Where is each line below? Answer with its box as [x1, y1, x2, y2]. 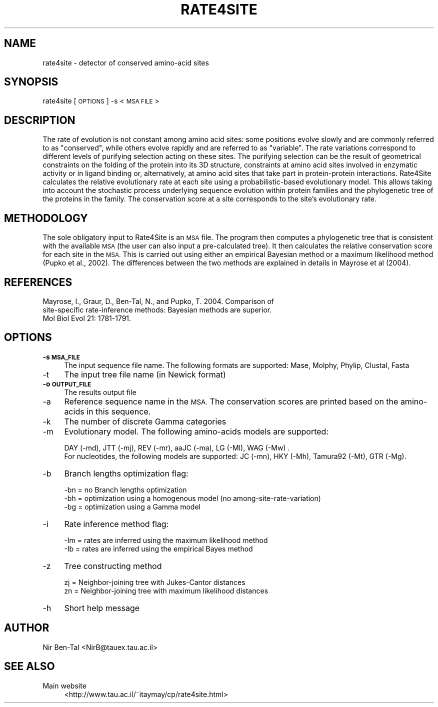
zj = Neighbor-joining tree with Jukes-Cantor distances [64, 577, 245, 586]
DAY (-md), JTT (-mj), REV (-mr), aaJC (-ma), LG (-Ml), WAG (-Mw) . [64, 443, 290, 452]
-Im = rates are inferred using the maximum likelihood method [64, 535, 268, 544]
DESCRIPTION [4, 113, 75, 126]
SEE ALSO [4, 660, 55, 673]
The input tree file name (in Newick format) [64, 369, 226, 379]
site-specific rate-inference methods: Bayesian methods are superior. [42, 305, 272, 314]
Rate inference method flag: [64, 518, 169, 529]
